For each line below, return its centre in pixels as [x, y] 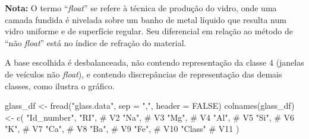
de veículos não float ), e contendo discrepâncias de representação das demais [144, 74]
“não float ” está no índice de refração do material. [96, 42]
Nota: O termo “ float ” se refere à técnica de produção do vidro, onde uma [141, 8]
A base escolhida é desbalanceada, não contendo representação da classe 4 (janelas [154, 62]
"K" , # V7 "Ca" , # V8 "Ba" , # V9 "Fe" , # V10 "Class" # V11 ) [122, 129]
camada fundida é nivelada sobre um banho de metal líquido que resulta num [146, 19]
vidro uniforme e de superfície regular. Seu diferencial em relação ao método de [149, 31]
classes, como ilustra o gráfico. [60, 85]
